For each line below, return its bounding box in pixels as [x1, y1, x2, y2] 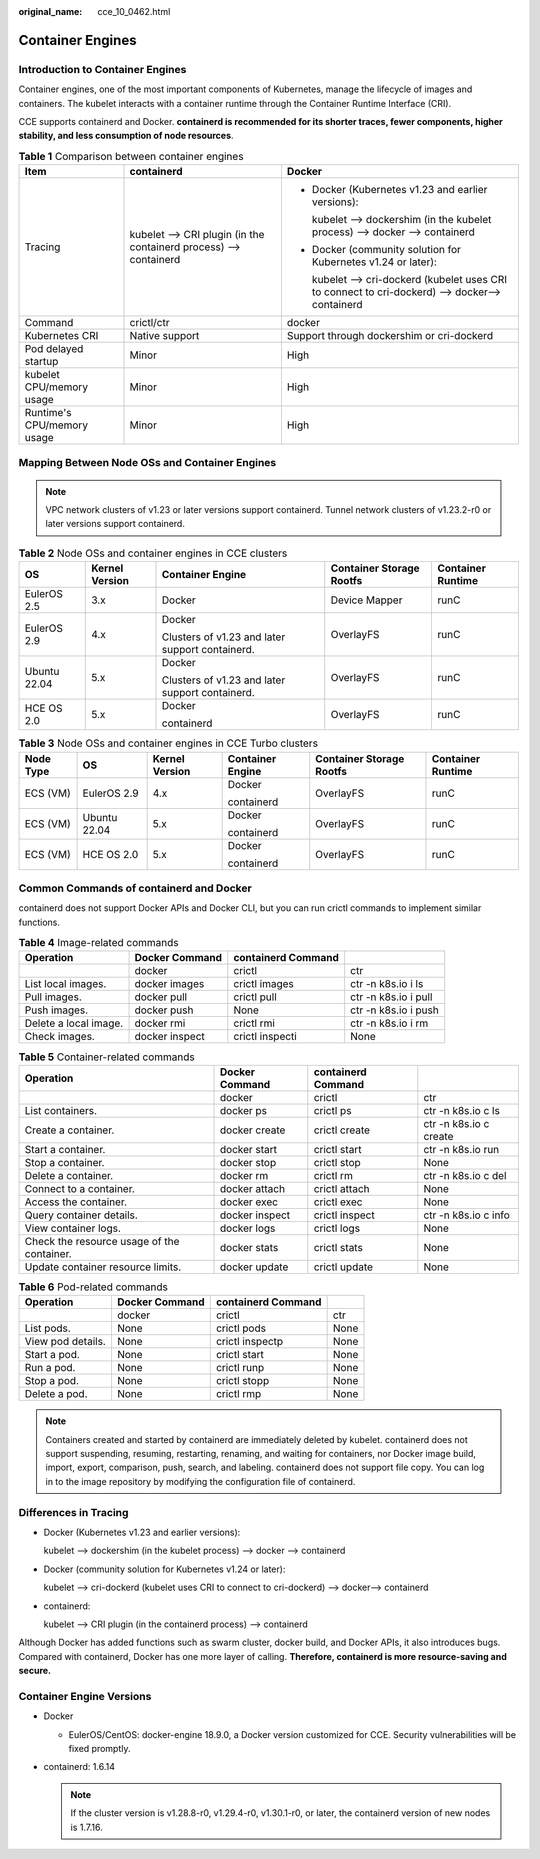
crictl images [233, 977, 295, 991]
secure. [18, 1665, 52, 1677]
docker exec [220, 1195, 279, 1209]
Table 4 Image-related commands [18, 936, 179, 950]
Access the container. [24, 1195, 128, 1209]
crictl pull [233, 990, 277, 1004]
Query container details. [24, 1208, 139, 1222]
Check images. [24, 1030, 95, 1044]
